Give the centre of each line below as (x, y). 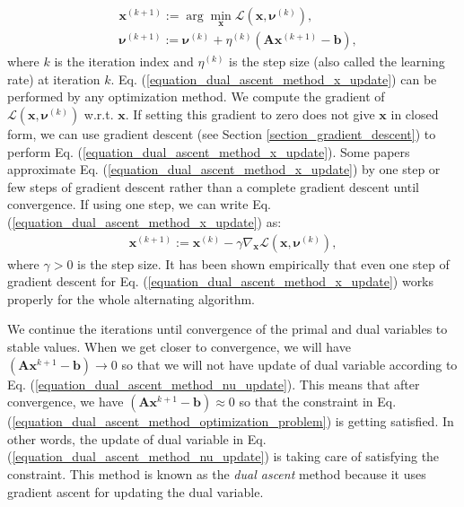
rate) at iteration (54, 79)
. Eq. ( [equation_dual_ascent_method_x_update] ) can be (274, 79)
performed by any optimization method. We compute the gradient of (196, 96)
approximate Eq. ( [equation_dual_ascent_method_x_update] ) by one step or (224, 169)
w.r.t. (99, 114)
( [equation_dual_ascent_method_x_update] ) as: (144, 222)
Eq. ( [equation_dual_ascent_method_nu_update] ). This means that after (214, 384)
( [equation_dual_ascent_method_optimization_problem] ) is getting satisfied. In (231, 421)
